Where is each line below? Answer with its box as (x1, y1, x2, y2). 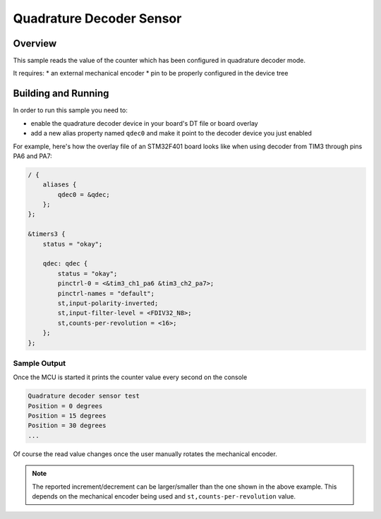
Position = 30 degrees (28, 422, 107, 430)
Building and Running (13, 88, 109, 100)
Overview (13, 37, 57, 49)
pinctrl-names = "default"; (57, 290, 155, 297)
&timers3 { (28, 230, 66, 238)
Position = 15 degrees (28, 412, 107, 420)
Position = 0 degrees (28, 402, 103, 410)
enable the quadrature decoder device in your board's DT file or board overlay (30, 119, 258, 127)
